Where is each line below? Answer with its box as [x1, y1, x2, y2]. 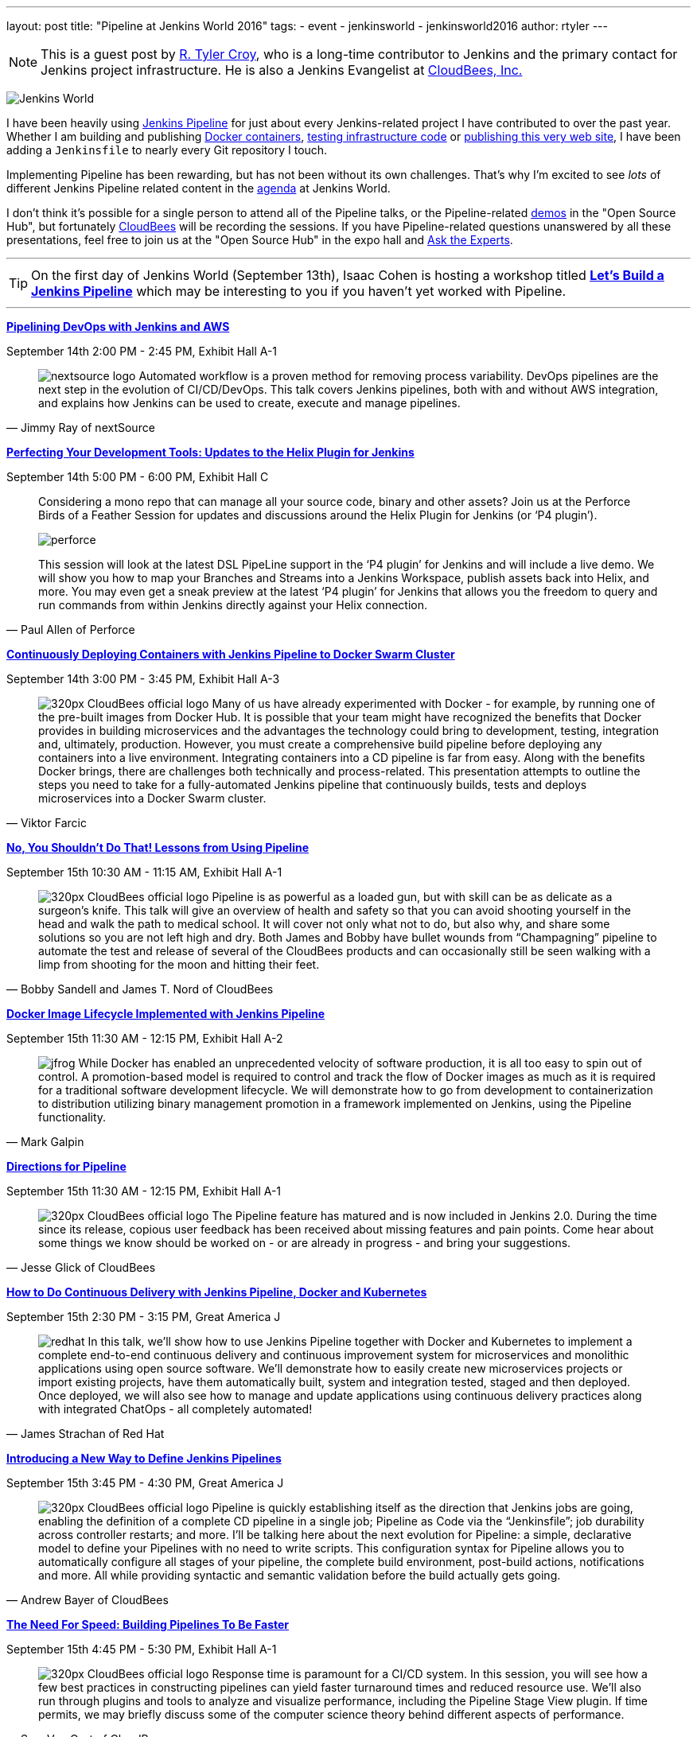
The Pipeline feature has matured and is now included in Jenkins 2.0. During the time [212, 1209, 657, 1222]
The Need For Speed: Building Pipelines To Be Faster [6, 1618, 290, 1631]
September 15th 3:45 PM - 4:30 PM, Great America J [6, 1476, 284, 1490]
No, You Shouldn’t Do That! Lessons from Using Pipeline [6, 841, 309, 854]
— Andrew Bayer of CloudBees [6, 1593, 169, 1607]
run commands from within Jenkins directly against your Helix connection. [38, 598, 427, 612]
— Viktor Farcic [6, 816, 87, 830]
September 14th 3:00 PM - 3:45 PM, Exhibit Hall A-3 [6, 672, 280, 686]
